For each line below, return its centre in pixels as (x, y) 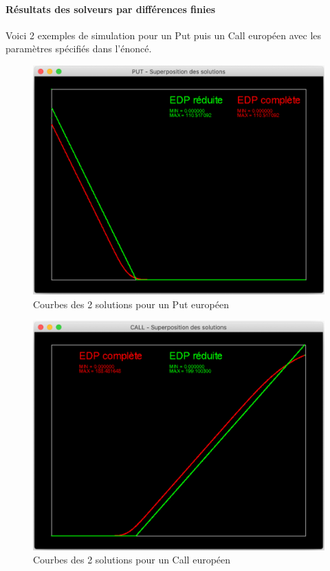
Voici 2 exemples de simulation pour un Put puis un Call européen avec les (164, 35)
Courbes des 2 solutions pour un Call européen (132, 560)
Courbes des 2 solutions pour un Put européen (131, 304)
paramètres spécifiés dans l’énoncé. (79, 49)
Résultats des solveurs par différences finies (111, 9)
